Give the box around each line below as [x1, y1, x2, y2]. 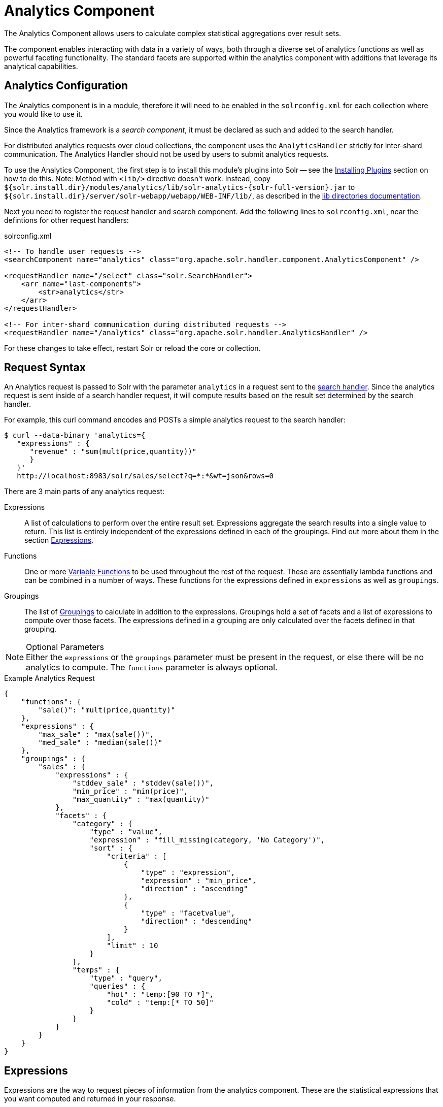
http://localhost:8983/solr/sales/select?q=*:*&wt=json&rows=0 [17, 472, 274, 480]
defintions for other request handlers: [4, 215, 129, 224]
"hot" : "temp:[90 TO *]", [107, 990, 214, 999]
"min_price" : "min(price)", [72, 787, 188, 796]
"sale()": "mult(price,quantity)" [38, 706, 176, 714]
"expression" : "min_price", [141, 876, 257, 885]
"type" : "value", [89, 828, 162, 836]
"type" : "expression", [141, 868, 235, 877]
